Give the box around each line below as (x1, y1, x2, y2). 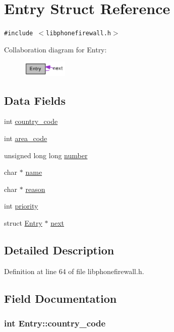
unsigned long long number (4, 150, 88, 160)
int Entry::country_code (4, 316, 106, 329)
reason (25, 183, 45, 194)
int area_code (4, 132, 47, 143)
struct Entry (4, 217, 42, 228)
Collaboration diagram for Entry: (4, 44, 107, 54)
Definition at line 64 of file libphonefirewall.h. (4, 265, 144, 276)
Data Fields (4, 92, 66, 108)
